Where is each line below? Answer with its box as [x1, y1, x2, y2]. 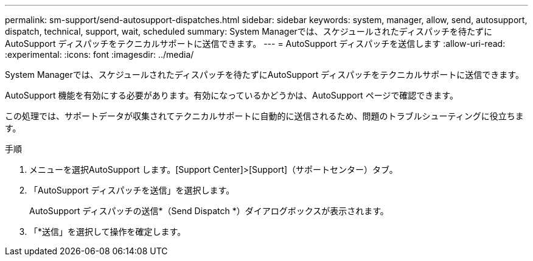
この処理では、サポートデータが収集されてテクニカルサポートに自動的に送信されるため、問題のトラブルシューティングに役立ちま [5, 111, 524, 121]
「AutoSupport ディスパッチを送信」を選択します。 [29, 185, 235, 195]
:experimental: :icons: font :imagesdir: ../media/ [5, 49, 194, 60]
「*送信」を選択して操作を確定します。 [29, 226, 186, 237]
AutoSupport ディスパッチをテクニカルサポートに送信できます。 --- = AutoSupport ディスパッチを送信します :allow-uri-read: [5, 38, 506, 49]
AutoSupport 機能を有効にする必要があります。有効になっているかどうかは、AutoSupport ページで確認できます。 [5, 90, 458, 100]
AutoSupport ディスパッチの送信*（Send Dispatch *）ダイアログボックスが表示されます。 [29, 206, 389, 216]
